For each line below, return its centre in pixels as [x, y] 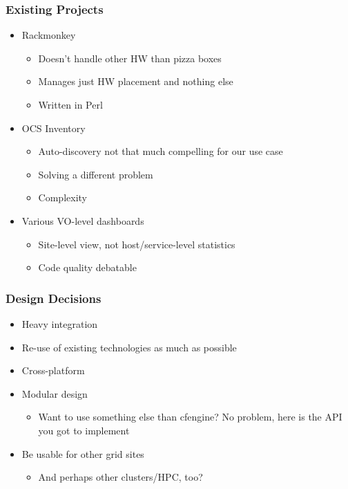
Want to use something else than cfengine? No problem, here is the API [190, 417]
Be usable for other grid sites [83, 453]
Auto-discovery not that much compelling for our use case [161, 151]
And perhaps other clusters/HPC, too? [120, 477]
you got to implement [84, 430]
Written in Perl [70, 104]
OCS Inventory [54, 128]
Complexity [62, 197]
